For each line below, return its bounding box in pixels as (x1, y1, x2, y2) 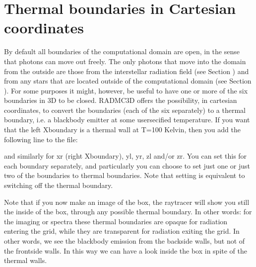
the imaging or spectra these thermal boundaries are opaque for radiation (4, 216, 228, 226)
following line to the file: (4, 134, 78, 144)
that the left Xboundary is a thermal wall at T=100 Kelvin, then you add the (4, 124, 241, 135)
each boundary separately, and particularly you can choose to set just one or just (4, 160, 251, 171)
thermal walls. (4, 255, 47, 266)
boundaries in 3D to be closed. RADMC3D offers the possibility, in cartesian (4, 95, 237, 105)
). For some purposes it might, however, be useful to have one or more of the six (4, 85, 248, 95)
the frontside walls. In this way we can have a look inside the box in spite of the (4, 245, 247, 256)
